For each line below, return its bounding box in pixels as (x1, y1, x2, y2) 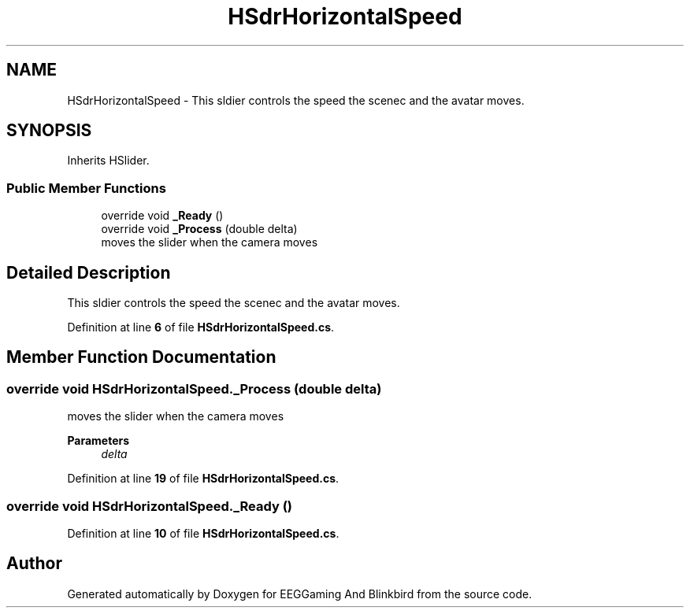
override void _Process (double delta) (101, 222, 298, 236)
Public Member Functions (6, 179, 166, 196)
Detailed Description (6, 262, 171, 283)
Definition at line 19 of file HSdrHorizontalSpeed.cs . (67, 472, 339, 486)
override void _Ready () (101, 209, 224, 223)
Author (6, 553, 62, 574)
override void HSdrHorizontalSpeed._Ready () (6, 497, 293, 514)
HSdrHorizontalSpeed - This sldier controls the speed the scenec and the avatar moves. (67, 93, 525, 107)
